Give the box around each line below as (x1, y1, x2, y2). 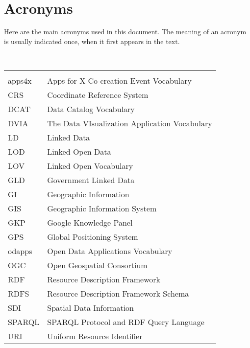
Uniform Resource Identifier (47, 330, 143, 342)
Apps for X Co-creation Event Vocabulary (47, 74, 192, 86)
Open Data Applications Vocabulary (47, 245, 173, 256)
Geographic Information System (47, 202, 157, 214)
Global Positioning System (47, 231, 138, 242)
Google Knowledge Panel (47, 216, 133, 228)
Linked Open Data (47, 145, 111, 157)
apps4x (8, 74, 32, 86)
